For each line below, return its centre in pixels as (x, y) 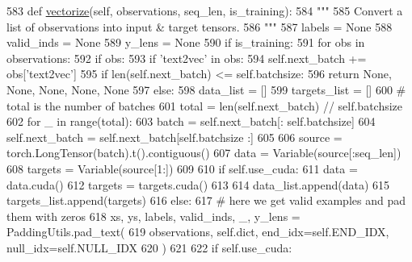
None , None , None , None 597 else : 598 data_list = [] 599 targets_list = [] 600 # (206, 89)
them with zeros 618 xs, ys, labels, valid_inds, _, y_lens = (153, 216)
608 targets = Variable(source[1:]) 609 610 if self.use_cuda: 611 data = (182, 168)
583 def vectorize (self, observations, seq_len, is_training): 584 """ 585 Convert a (205, 10)
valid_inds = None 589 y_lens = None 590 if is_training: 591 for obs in (186, 42)
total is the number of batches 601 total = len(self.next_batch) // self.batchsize (205, 105)
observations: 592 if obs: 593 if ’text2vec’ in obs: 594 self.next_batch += (187, 58)
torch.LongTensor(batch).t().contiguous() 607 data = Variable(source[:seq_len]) (204, 153)
